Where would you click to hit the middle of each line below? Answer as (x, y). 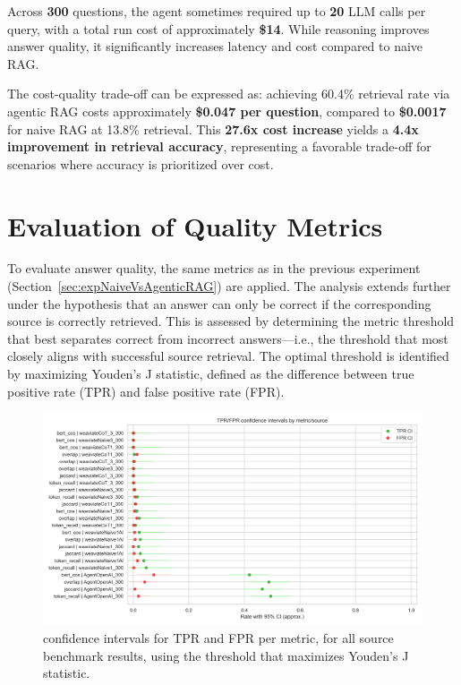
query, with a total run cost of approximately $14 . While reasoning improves (218, 28)
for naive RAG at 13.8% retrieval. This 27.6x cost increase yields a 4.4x (213, 128)
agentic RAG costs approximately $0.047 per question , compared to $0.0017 (227, 111)
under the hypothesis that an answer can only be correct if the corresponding (219, 303)
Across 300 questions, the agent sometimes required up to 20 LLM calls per (217, 11)
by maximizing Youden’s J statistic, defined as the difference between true (211, 374)
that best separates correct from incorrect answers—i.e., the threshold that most (228, 338)
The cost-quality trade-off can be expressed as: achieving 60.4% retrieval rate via (229, 94)
